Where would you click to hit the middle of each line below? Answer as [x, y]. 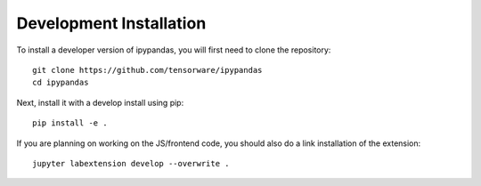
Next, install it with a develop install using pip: [100, 102]
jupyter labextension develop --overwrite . [131, 163]
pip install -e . [70, 123]
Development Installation [111, 23]
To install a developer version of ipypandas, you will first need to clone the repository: [174, 50]
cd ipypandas [61, 83]
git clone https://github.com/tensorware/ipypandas [147, 70]
